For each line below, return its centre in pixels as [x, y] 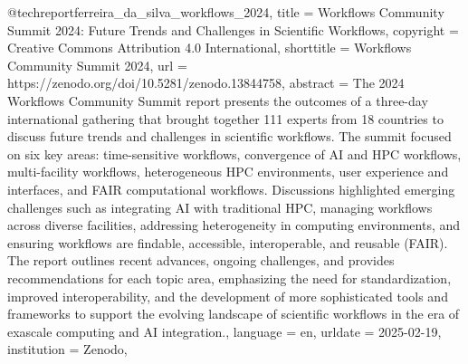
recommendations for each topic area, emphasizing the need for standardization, [229, 278]
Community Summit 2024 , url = [97, 65]
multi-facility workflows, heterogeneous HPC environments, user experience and [228, 172]
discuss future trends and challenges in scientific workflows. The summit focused [229, 136]
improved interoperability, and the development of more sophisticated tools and [228, 296]
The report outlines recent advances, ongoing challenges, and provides [201, 260]
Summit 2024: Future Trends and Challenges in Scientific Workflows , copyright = [233, 29]
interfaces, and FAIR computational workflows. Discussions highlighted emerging [231, 189]
